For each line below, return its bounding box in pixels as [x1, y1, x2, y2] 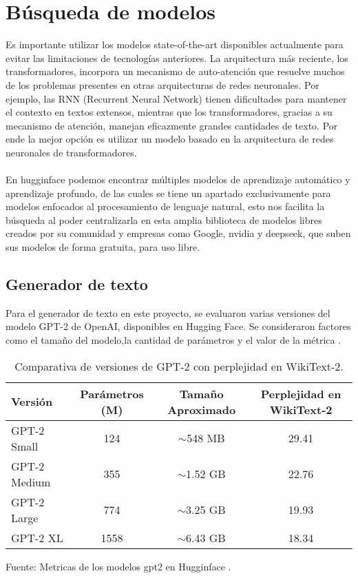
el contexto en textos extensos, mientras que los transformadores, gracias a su [6, 105, 333, 119]
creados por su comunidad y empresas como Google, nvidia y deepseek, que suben [6, 226, 351, 240]
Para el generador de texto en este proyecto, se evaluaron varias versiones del [6, 305, 330, 320]
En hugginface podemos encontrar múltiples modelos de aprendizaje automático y [6, 172, 350, 187]
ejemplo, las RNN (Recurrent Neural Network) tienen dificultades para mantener [6, 91, 347, 105]
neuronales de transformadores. [6, 145, 137, 159]
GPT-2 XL [11, 529, 63, 546]
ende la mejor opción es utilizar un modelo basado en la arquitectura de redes [6, 132, 334, 146]
